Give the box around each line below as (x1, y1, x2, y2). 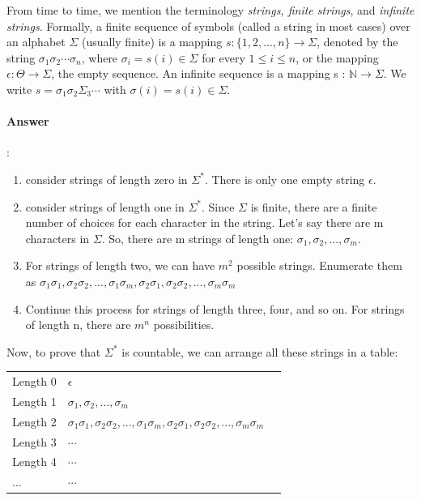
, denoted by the (317, 33, 398, 50)
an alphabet (6, 33, 66, 50)
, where (81, 49, 118, 66)
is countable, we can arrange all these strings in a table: (121, 343, 398, 360)
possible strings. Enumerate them (236, 257, 402, 274)
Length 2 (12, 412, 57, 429)
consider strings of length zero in (25, 170, 188, 187)
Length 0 (12, 373, 57, 390)
